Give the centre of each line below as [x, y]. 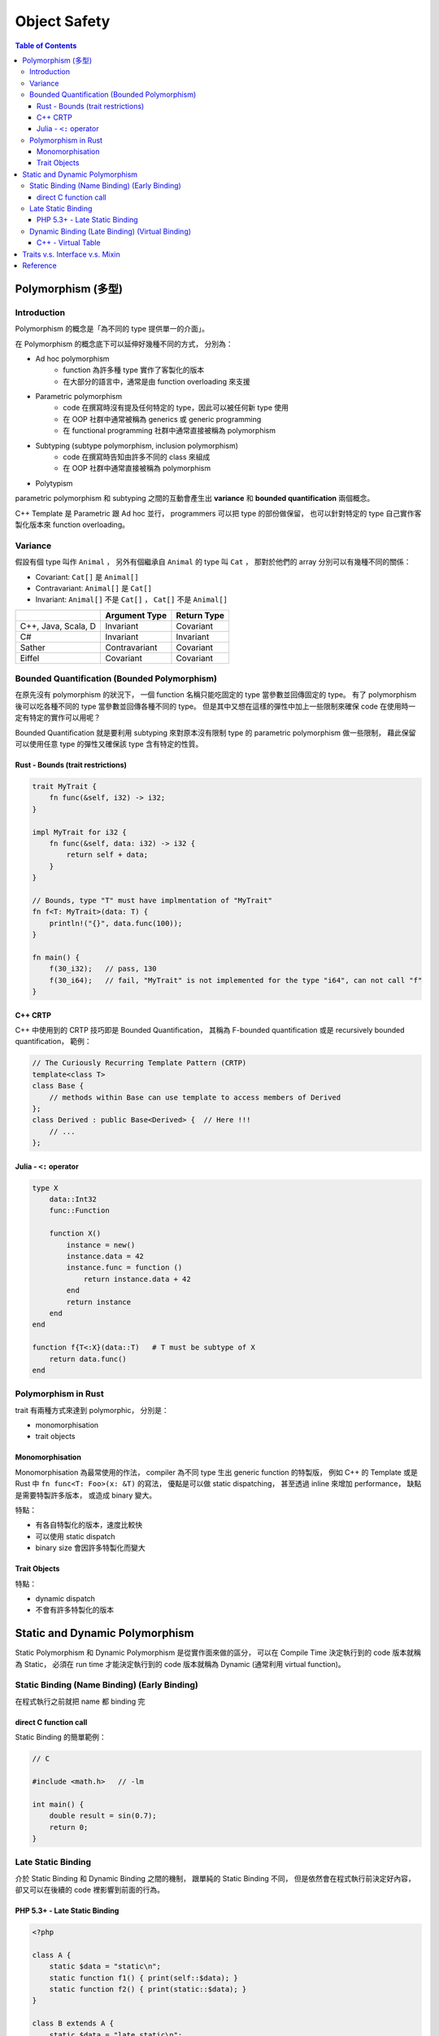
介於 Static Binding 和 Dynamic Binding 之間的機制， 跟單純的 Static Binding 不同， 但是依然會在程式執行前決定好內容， [215, 1878]
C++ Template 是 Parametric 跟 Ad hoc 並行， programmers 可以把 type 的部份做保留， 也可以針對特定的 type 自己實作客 [218, 513]
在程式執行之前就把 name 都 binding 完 [80, 1701]
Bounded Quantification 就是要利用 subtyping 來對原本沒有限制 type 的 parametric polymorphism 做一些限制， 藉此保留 [215, 732]
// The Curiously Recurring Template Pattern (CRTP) [139, 1063]
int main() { [58, 1804]
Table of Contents [46, 46]
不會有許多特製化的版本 [74, 1610]
